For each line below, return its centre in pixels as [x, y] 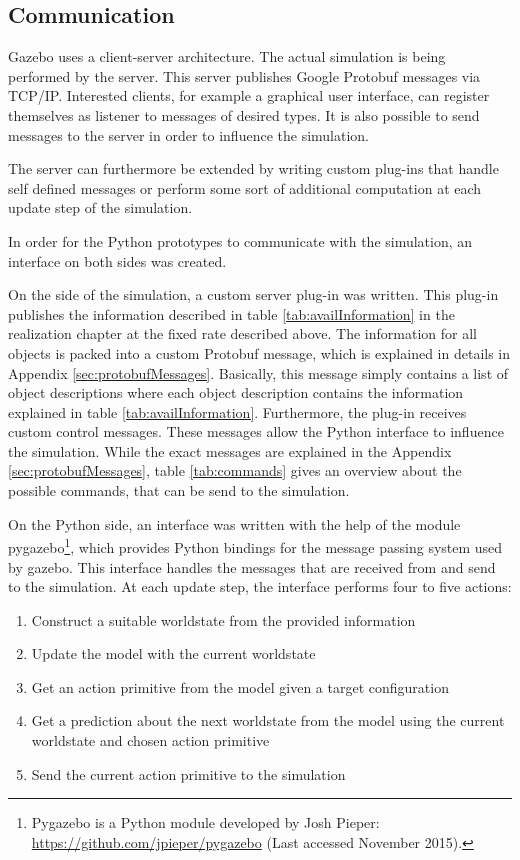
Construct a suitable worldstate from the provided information [223, 619]
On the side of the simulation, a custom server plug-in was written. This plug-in [253, 294]
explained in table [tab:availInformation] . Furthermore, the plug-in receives [237, 411]
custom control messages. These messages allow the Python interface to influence [256, 431]
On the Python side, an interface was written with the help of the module [234, 523]
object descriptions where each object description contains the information [236, 392]
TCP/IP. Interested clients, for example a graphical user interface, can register [249, 95]
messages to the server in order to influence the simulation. [189, 134]
